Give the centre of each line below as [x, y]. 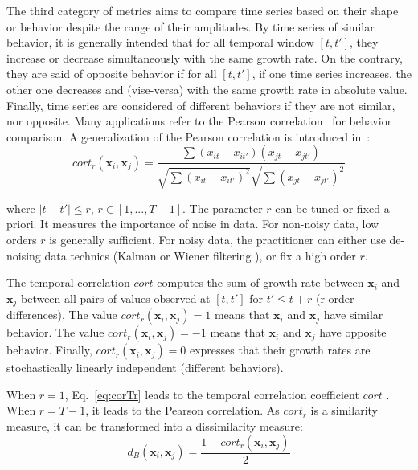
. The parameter [223, 208]
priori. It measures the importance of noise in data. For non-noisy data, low [193, 224]
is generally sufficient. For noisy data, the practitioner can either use [217, 239]
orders [22, 239]
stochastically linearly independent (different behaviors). [145, 368]
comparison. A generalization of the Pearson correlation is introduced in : [189, 136]
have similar [353, 315]
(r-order [335, 298]
